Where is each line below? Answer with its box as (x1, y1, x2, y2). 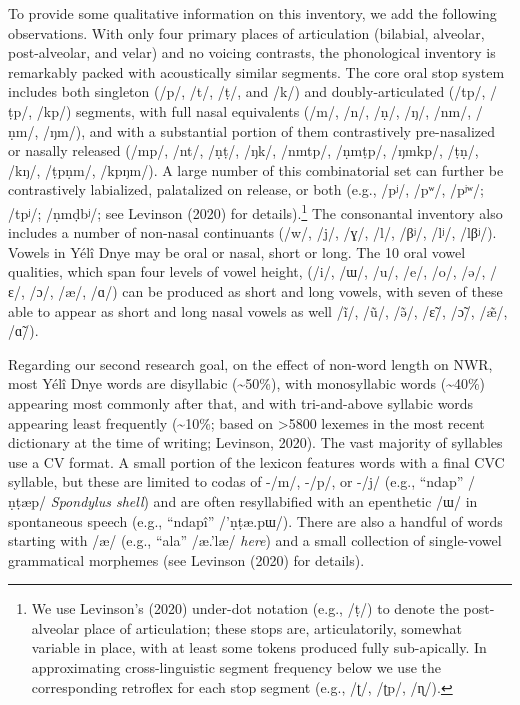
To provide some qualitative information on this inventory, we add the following (8, 3, 497, 23)
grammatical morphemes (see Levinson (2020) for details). (8, 549, 365, 570)
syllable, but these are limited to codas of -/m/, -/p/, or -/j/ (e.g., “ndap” (8, 471, 464, 492)
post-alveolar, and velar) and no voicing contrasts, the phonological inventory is (8, 42, 496, 63)
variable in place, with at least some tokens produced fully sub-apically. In (31, 637, 487, 658)
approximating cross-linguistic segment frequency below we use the (31, 657, 441, 678)
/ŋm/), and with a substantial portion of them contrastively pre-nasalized (42, 120, 496, 141)
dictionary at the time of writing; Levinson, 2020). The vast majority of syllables (8, 432, 503, 453)
